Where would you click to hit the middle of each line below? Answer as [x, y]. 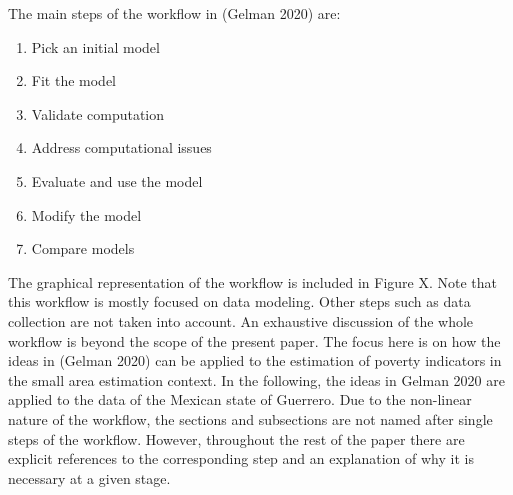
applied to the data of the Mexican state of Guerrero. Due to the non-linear [240, 399]
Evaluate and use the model [117, 180]
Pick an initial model [95, 46]
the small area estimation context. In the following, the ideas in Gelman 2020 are [256, 379]
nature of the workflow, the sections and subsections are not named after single [250, 418]
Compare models [83, 248]
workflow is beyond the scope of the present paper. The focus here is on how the [254, 340]
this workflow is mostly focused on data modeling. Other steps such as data [239, 301]
